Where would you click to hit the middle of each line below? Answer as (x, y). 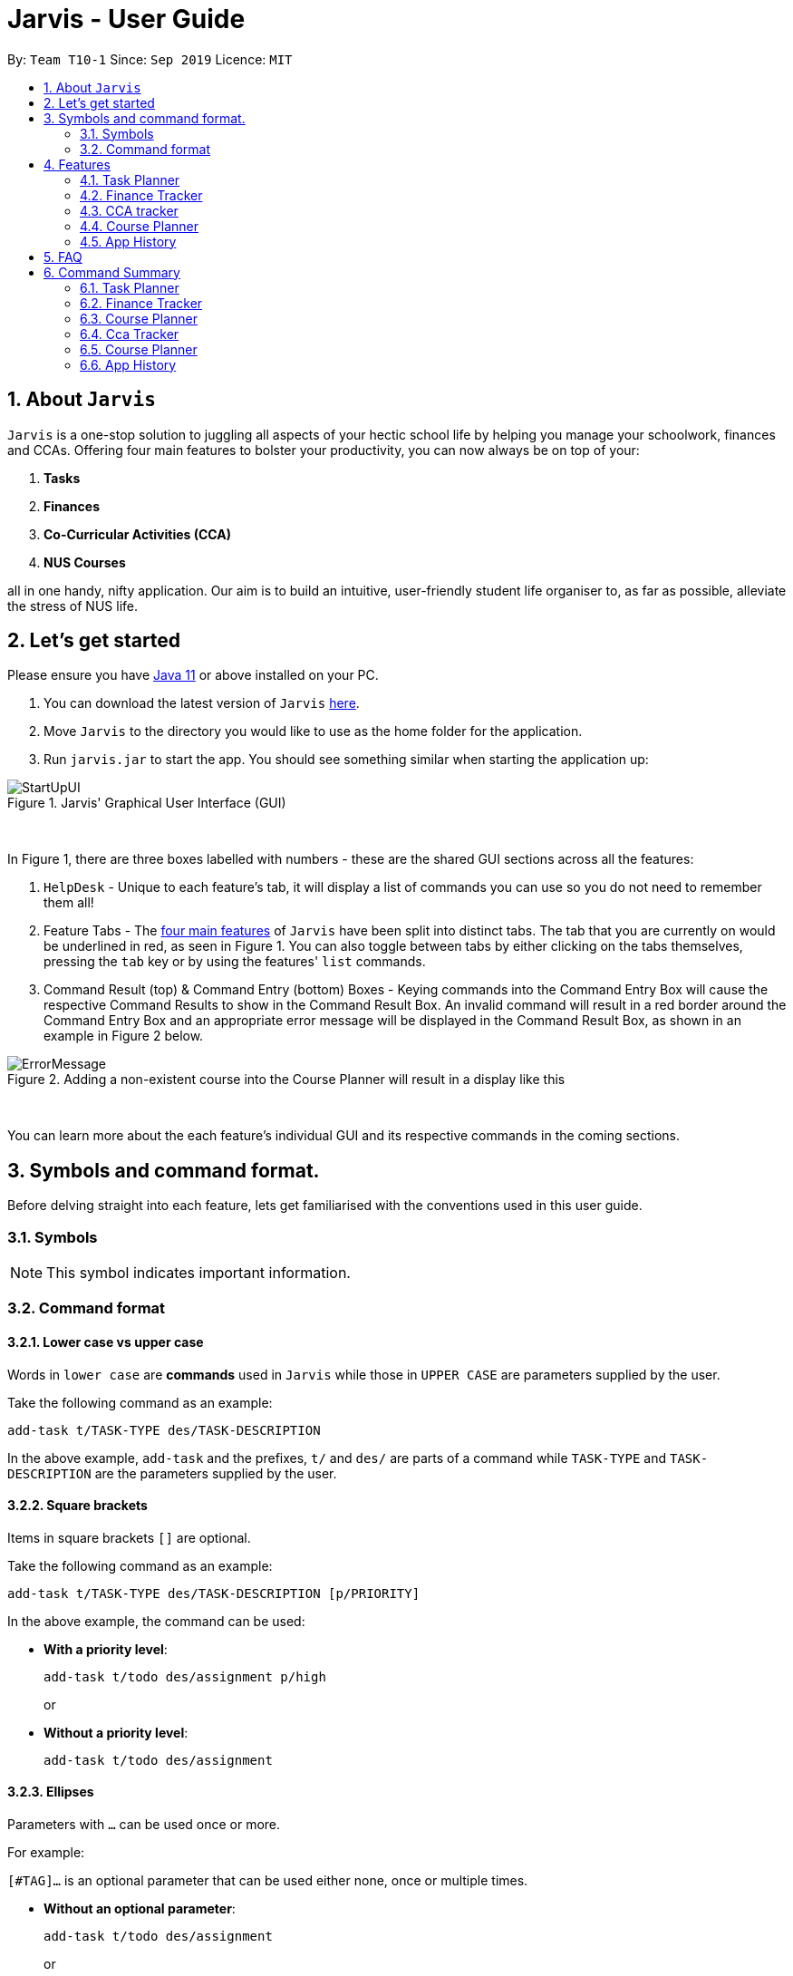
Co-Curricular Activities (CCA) (138, 534)
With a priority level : (106, 1649)
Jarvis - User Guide (126, 19)
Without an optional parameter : (140, 1909)
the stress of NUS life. (73, 605)
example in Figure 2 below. (124, 1036)
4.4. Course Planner (139, 226)
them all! (69, 903)
